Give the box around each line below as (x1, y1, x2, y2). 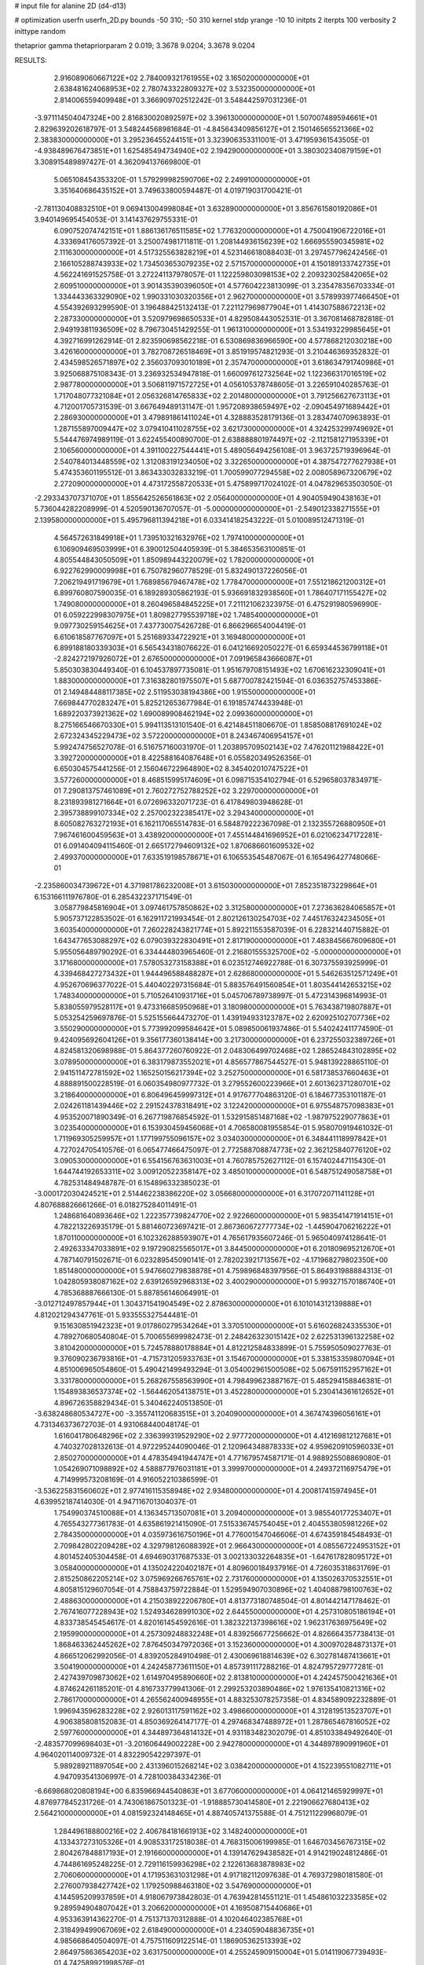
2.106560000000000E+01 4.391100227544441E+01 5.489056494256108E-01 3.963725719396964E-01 (53, 446, 391, 455)
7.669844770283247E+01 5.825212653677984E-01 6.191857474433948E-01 (53, 698, 304, 707)
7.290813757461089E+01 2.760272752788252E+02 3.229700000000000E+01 (63, 786, 319, 795)
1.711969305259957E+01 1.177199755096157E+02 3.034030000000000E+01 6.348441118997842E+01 (53, 1134, 387, 1144)
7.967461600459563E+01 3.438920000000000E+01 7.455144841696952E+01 (53, 830, 309, 839)
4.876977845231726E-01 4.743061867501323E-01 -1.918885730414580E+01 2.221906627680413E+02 (34, 1797, 370, 1807)
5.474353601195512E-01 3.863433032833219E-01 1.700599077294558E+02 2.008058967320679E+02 (53, 468, 393, 477)
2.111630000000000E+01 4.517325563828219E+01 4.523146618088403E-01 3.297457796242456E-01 (53, 248, 388, 257)
